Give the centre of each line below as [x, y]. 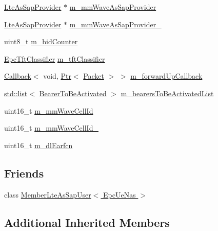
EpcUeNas [120, 194]
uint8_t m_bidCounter [41, 41]
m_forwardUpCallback [166, 76]
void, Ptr [57, 76]
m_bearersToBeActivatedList [167, 93]
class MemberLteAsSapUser [48, 194]
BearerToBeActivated [73, 93]
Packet [94, 76]
